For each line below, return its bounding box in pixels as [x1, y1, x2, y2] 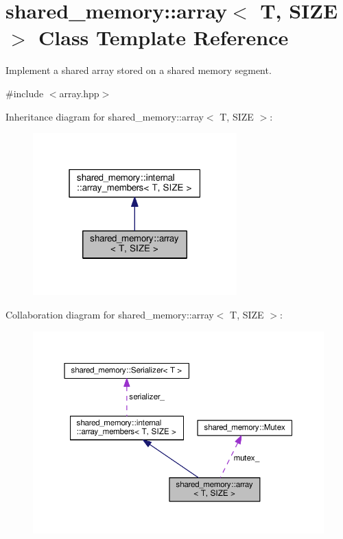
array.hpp [59, 86, 99, 100]
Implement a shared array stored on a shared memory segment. [5, 63, 272, 77]
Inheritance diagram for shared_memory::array [5, 109, 204, 123]
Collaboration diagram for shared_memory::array [5, 307, 214, 321]
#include [5, 86, 44, 100]
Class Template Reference [38, 23, 289, 51]
